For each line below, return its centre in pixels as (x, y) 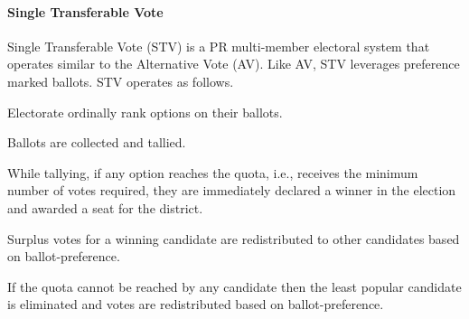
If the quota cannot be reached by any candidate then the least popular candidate (234, 286)
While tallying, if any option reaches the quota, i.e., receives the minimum (213, 172)
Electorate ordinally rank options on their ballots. (145, 112)
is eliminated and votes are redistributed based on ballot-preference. (196, 304)
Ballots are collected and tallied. (97, 142)
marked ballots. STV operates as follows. (121, 81)
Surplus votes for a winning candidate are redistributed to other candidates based (234, 238)
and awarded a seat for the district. (105, 207)
